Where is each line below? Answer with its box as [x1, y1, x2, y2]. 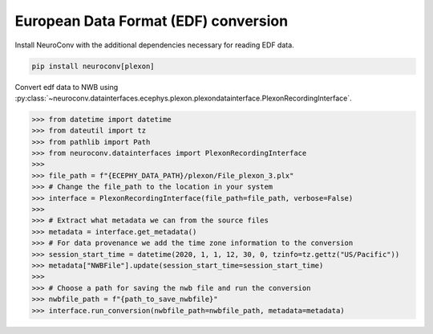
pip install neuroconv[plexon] [31, 61, 156, 71]
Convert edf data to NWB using [14, 82, 119, 92]
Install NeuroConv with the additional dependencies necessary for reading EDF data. [14, 40, 294, 50]
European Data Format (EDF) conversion [14, 12, 289, 30]
